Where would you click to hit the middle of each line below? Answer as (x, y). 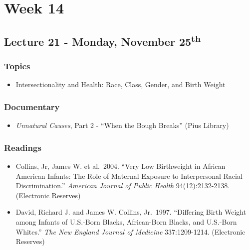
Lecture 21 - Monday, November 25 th (103, 40)
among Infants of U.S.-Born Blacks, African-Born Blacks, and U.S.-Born (126, 221)
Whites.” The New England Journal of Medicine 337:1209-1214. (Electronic (130, 231)
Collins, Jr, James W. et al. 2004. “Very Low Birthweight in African (121, 166)
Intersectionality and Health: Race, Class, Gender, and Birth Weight (121, 84)
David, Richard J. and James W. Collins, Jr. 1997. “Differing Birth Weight (131, 212)
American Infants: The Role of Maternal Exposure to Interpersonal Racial (129, 176)
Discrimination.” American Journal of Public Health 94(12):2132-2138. (123, 186)
